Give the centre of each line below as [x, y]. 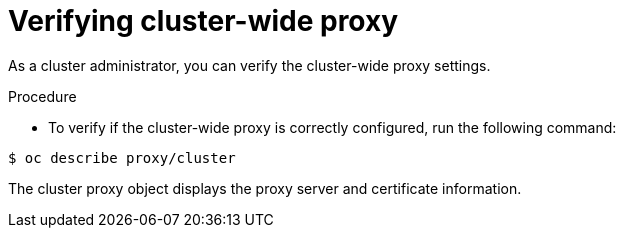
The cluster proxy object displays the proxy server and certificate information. [265, 188]
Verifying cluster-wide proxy [203, 21]
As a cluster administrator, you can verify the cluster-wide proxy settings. [249, 65]
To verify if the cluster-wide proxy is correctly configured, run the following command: [332, 127]
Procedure [42, 96]
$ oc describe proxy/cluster [122, 157]
